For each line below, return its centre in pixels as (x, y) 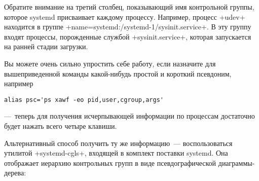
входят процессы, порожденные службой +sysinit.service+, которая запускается (128, 36)
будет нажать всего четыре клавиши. (61, 126)
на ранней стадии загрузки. (46, 46)
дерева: (15, 173)
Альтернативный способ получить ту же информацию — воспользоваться (118, 143)
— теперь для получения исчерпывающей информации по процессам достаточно (129, 116)
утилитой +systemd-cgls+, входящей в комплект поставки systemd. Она (116, 153)
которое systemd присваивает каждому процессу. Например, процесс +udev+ (125, 16)
